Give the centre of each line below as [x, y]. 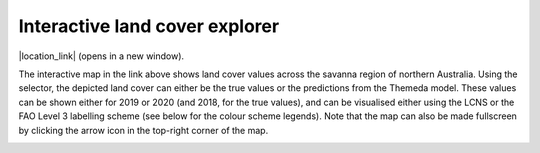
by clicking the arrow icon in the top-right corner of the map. [143, 130]
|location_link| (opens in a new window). [101, 56]
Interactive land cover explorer [149, 26]
